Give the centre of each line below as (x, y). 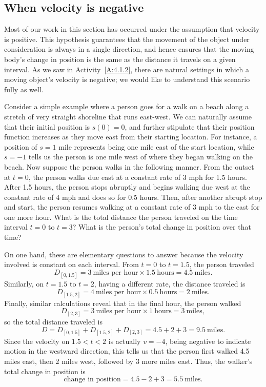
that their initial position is (47, 126)
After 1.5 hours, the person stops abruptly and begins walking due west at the (127, 187)
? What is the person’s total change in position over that (162, 227)
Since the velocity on (37, 341)
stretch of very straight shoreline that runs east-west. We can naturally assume (128, 116)
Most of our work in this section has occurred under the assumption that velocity (132, 29)
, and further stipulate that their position (190, 126)
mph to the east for (229, 207)
